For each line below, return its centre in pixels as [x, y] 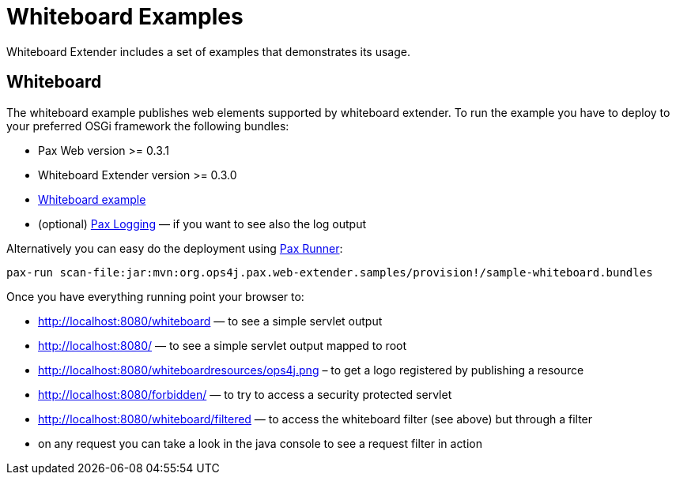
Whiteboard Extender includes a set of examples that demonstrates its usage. [208, 51]
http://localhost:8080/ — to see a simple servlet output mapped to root [223, 345]
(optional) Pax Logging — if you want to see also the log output [202, 224]
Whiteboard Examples [125, 17]
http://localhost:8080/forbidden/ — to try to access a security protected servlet [245, 394]
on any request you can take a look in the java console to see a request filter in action [261, 443]
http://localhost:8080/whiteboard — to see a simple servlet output [210, 321]
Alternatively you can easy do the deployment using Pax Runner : [175, 248]
